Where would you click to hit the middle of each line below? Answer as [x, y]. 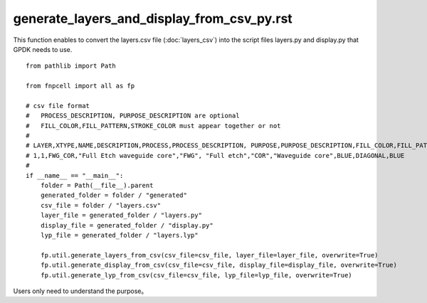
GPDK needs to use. [43, 49]
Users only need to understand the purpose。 [80, 291]
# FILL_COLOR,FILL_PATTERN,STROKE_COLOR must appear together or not [153, 126]
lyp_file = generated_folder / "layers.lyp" [119, 235]
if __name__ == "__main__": [75, 175]
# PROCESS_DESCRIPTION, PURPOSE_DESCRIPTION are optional [133, 116]
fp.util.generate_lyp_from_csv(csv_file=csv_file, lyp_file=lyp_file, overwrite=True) [196, 275]
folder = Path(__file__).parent [97, 186]
